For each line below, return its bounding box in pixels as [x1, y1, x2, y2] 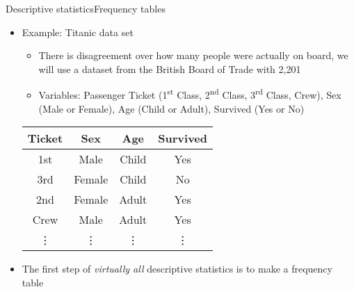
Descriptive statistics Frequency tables [6, 1, 166, 15]
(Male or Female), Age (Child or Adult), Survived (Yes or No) [38, 101, 305, 115]
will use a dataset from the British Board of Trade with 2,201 [38, 61, 301, 76]
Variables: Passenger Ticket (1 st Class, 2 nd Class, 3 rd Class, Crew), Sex [38, 86, 341, 102]
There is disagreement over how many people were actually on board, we [38, 48, 348, 63]
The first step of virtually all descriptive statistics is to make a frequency [22, 261, 332, 276]
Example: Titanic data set [22, 24, 134, 39]
